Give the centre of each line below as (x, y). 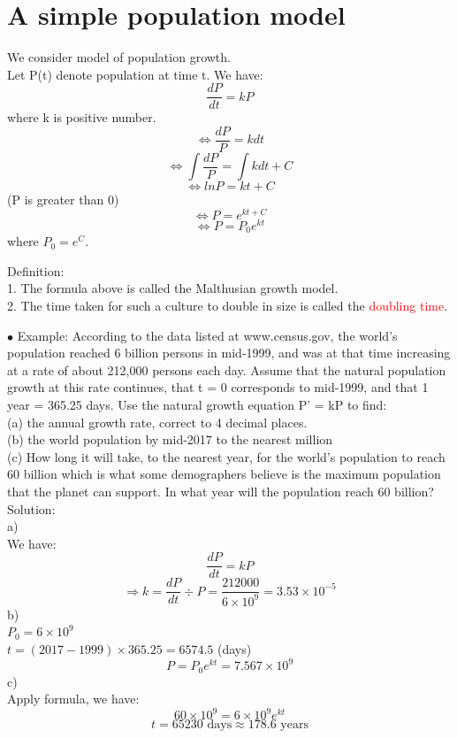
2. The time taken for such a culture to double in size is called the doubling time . (228, 306)
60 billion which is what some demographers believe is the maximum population (224, 474)
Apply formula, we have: (73, 699)
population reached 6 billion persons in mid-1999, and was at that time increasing (229, 353)
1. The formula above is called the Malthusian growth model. (173, 288)
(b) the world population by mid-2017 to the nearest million (170, 439)
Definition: (36, 270)
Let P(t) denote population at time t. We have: (135, 74)
